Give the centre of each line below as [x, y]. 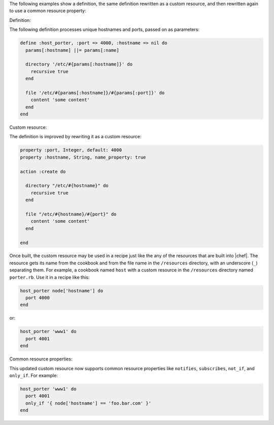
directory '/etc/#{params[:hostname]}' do [79, 64]
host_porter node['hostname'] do [62, 291]
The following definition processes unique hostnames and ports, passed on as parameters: [105, 29]
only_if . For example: [34, 375]
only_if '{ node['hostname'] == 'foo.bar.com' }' [89, 403]
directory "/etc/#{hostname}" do [67, 186]
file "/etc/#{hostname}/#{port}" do [71, 214]
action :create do [43, 171]
